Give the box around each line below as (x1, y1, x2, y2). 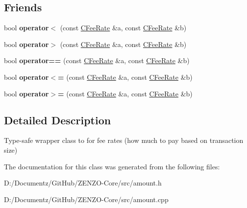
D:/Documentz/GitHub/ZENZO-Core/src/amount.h (4, 178, 162, 188)
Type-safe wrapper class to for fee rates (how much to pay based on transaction (4, 135, 244, 145)
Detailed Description (4, 112, 111, 127)
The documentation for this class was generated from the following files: (4, 161, 220, 171)
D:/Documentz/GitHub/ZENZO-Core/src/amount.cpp (4, 194, 169, 204)
